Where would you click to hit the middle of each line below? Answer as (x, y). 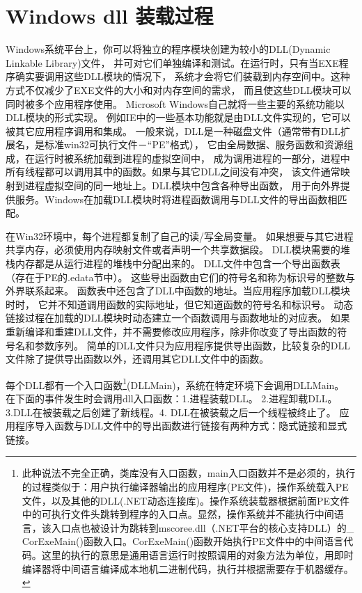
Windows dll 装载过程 (110, 16)
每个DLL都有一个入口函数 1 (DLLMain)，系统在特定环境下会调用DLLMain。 (175, 384)
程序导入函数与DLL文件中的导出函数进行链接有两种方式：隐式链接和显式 (181, 426)
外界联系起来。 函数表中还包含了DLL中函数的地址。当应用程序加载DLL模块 (178, 291)
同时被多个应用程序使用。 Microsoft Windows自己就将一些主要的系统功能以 (175, 103)
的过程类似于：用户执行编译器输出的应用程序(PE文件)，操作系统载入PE (185, 487)
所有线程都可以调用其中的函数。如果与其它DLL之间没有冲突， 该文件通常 (173, 172)
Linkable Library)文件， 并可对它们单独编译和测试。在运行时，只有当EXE (172, 62)
